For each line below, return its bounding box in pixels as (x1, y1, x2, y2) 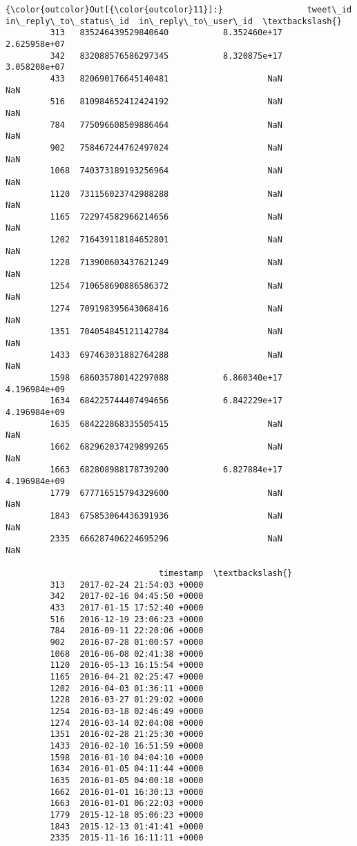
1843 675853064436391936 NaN (50, 510, 282, 521)
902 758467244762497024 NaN (50, 142, 282, 153)
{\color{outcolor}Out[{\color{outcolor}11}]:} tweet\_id (6, 5, 352, 15)
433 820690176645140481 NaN (50, 73, 282, 84)
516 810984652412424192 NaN (50, 97, 282, 107)
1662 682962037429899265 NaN (50, 441, 282, 452)
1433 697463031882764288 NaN (50, 349, 282, 360)
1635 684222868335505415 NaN (50, 419, 282, 429)
